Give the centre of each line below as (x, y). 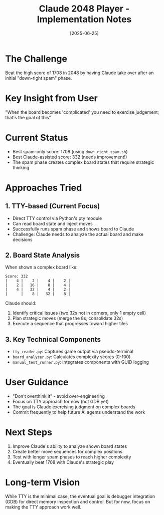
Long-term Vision (43, 483)
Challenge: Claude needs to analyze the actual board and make (78, 234)
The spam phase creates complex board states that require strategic (83, 162)
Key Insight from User (51, 98)
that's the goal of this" (28, 117)
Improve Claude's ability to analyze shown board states (69, 446)
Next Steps (29, 433)
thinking (21, 167)
